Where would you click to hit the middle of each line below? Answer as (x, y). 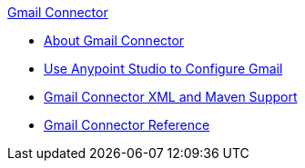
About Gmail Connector (114, 40)
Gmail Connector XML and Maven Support (171, 97)
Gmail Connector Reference (127, 125)
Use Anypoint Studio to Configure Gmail (163, 69)
